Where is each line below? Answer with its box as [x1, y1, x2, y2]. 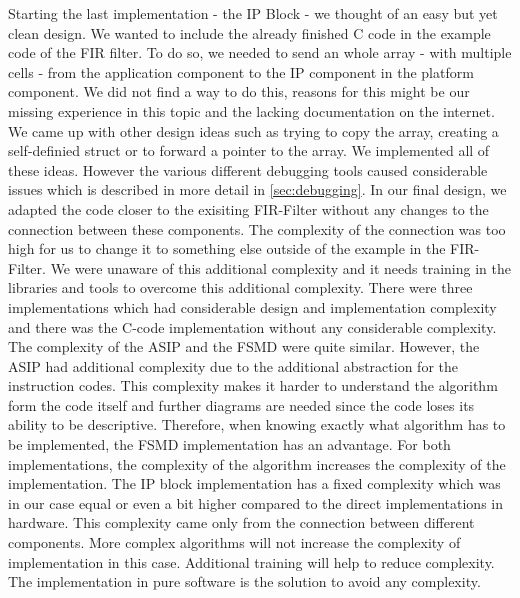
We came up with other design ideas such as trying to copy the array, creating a [8, 120, 499, 141]
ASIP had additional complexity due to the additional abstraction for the [8, 355, 458, 376]
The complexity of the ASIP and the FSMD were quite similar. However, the [8, 336, 480, 357]
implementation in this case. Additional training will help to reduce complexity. [8, 551, 495, 572]
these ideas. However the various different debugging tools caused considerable [8, 159, 488, 180]
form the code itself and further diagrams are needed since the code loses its [8, 394, 475, 415]
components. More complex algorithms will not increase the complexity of [8, 532, 461, 553]
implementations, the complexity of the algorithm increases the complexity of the [8, 453, 506, 474]
